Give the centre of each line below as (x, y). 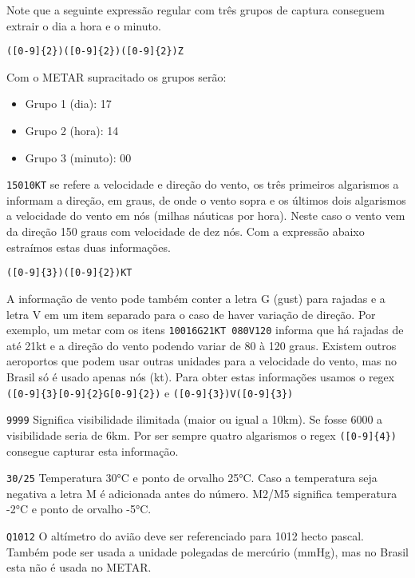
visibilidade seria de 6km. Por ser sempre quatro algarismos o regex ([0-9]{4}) (202, 434)
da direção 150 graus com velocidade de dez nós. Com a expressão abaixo (186, 231)
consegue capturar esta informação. (93, 450)
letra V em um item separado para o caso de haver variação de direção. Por (191, 314)
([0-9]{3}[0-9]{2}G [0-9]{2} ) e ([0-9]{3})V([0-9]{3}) (150, 392)
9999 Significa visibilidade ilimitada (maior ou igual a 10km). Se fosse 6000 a (195, 419)
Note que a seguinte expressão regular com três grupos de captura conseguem (196, 10)
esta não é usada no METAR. (79, 567)
